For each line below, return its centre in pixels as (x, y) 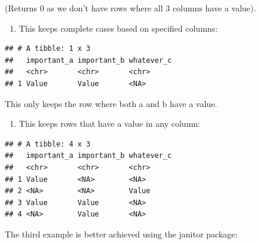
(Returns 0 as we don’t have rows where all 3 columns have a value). (131, 8)
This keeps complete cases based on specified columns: (118, 28)
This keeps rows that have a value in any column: (109, 123)
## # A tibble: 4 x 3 (48, 144)
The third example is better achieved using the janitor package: (121, 234)
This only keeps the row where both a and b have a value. (111, 103)
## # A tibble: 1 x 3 (48, 49)
